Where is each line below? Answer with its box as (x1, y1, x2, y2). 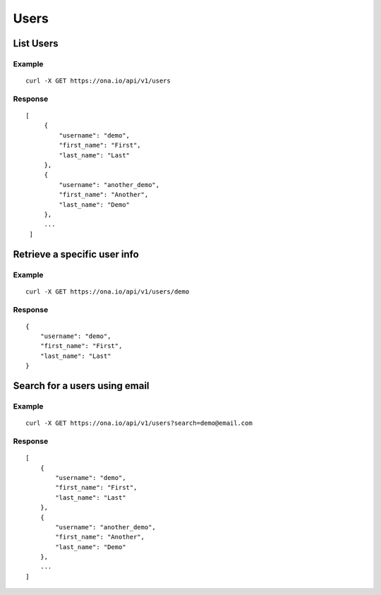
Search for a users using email (13, 380, 150, 392)
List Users (13, 37, 59, 49)
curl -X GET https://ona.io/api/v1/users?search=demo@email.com (25, 419, 253, 427)
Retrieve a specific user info (13, 248, 139, 260)
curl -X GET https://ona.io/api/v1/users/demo (25, 287, 190, 296)
